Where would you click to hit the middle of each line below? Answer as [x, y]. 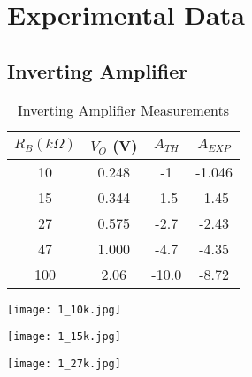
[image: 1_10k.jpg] [64, 309]
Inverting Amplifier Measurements [123, 109]
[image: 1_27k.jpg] [64, 363]
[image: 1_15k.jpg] [64, 337]
